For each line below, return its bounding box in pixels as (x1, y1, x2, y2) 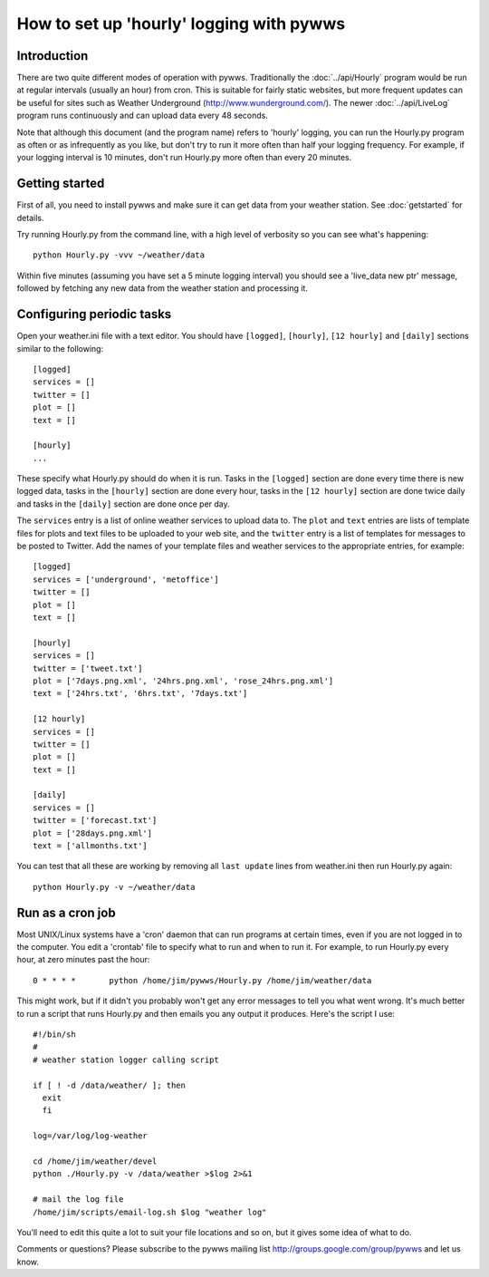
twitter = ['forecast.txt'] (33, 816, 158, 826)
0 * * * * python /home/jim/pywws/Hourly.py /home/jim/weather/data (33, 975, 372, 985)
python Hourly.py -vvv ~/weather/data (33, 250, 206, 260)
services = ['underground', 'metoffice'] (33, 574, 219, 585)
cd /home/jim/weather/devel (33, 1156, 158, 1166)
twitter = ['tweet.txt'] (33, 663, 143, 673)
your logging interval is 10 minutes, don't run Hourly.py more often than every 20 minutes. (16, 152, 352, 163)
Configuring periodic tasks (16, 306, 172, 322)
